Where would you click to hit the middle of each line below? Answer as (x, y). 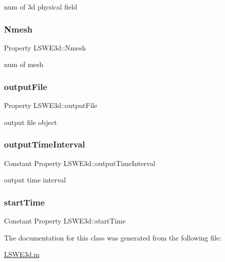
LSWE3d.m (22, 254)
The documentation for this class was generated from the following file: (113, 237)
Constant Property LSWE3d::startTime (65, 221)
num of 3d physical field (41, 6)
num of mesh (24, 64)
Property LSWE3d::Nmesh (45, 47)
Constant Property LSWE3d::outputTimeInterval (80, 163)
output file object (30, 122)
